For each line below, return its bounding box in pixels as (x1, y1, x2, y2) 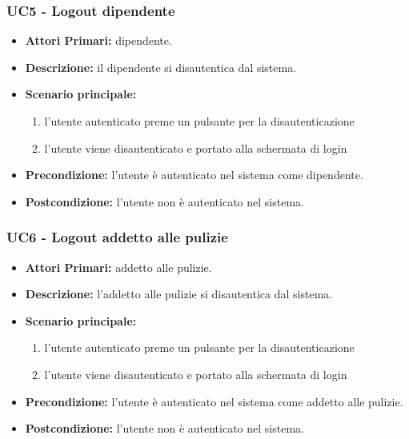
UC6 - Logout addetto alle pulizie (6, 227, 228, 247)
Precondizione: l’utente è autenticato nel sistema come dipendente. (25, 166, 363, 183)
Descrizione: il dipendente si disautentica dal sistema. (25, 58, 297, 75)
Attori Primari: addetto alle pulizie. (25, 258, 212, 275)
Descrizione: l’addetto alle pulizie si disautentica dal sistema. (25, 285, 333, 302)
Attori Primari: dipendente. (25, 32, 172, 49)
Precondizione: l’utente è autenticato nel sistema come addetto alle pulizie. (25, 393, 403, 409)
